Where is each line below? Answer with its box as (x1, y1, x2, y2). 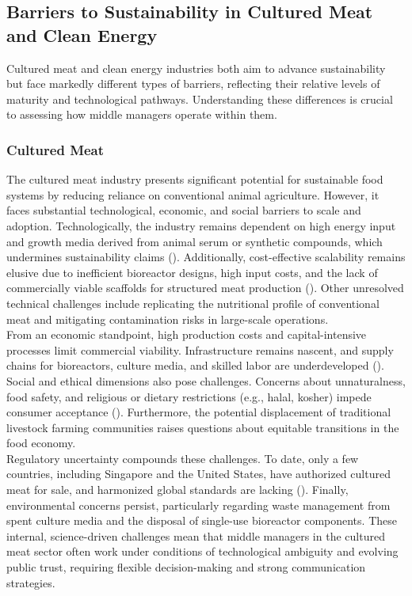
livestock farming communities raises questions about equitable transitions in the (6, 419, 399, 435)
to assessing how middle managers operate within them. (6, 106, 277, 123)
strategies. (6, 574, 55, 590)
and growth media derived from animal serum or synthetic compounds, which (6, 233, 383, 249)
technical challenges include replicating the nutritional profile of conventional (6, 294, 380, 311)
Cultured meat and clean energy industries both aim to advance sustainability (6, 59, 386, 76)
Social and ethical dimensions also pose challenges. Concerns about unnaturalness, (6, 372, 406, 389)
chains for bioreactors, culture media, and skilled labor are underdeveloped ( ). (6, 357, 384, 374)
